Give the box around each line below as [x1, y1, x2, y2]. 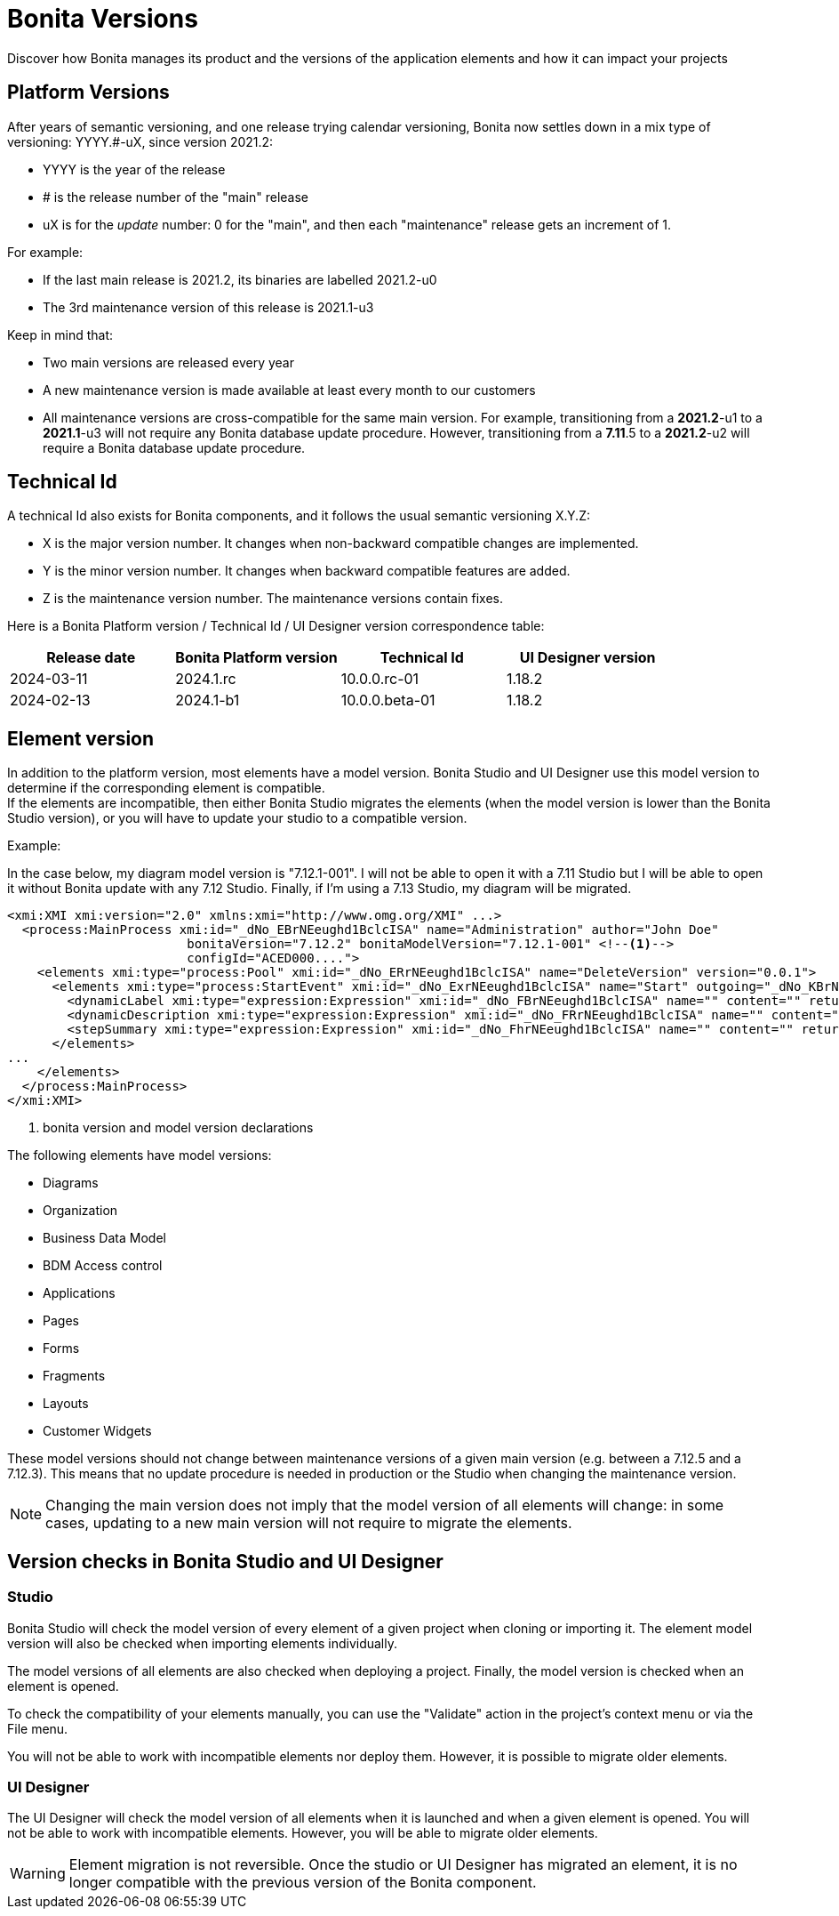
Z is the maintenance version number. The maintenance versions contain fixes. [43, 591, 504, 607]
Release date [46, 648, 136, 667]
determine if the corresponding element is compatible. [7, 780, 325, 796]
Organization [43, 1203, 118, 1219]
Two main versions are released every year [43, 354, 295, 370]
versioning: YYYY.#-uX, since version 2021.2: [7, 133, 274, 149]
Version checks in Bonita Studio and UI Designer [7, 1550, 443, 1573]
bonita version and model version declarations [43, 1120, 314, 1136]
